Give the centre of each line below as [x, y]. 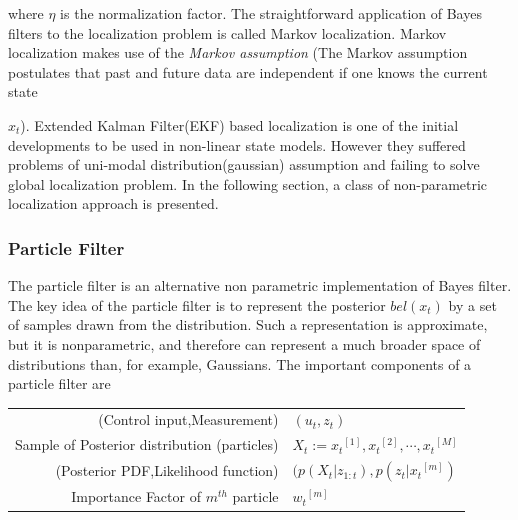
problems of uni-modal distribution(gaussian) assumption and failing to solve [244, 164]
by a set [472, 304]
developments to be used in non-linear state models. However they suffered [237, 144]
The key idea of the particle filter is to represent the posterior [197, 304]
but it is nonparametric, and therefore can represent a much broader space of [244, 343]
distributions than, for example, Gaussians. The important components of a [240, 363]
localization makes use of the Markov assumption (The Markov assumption [238, 52]
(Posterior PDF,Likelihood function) [167, 470]
